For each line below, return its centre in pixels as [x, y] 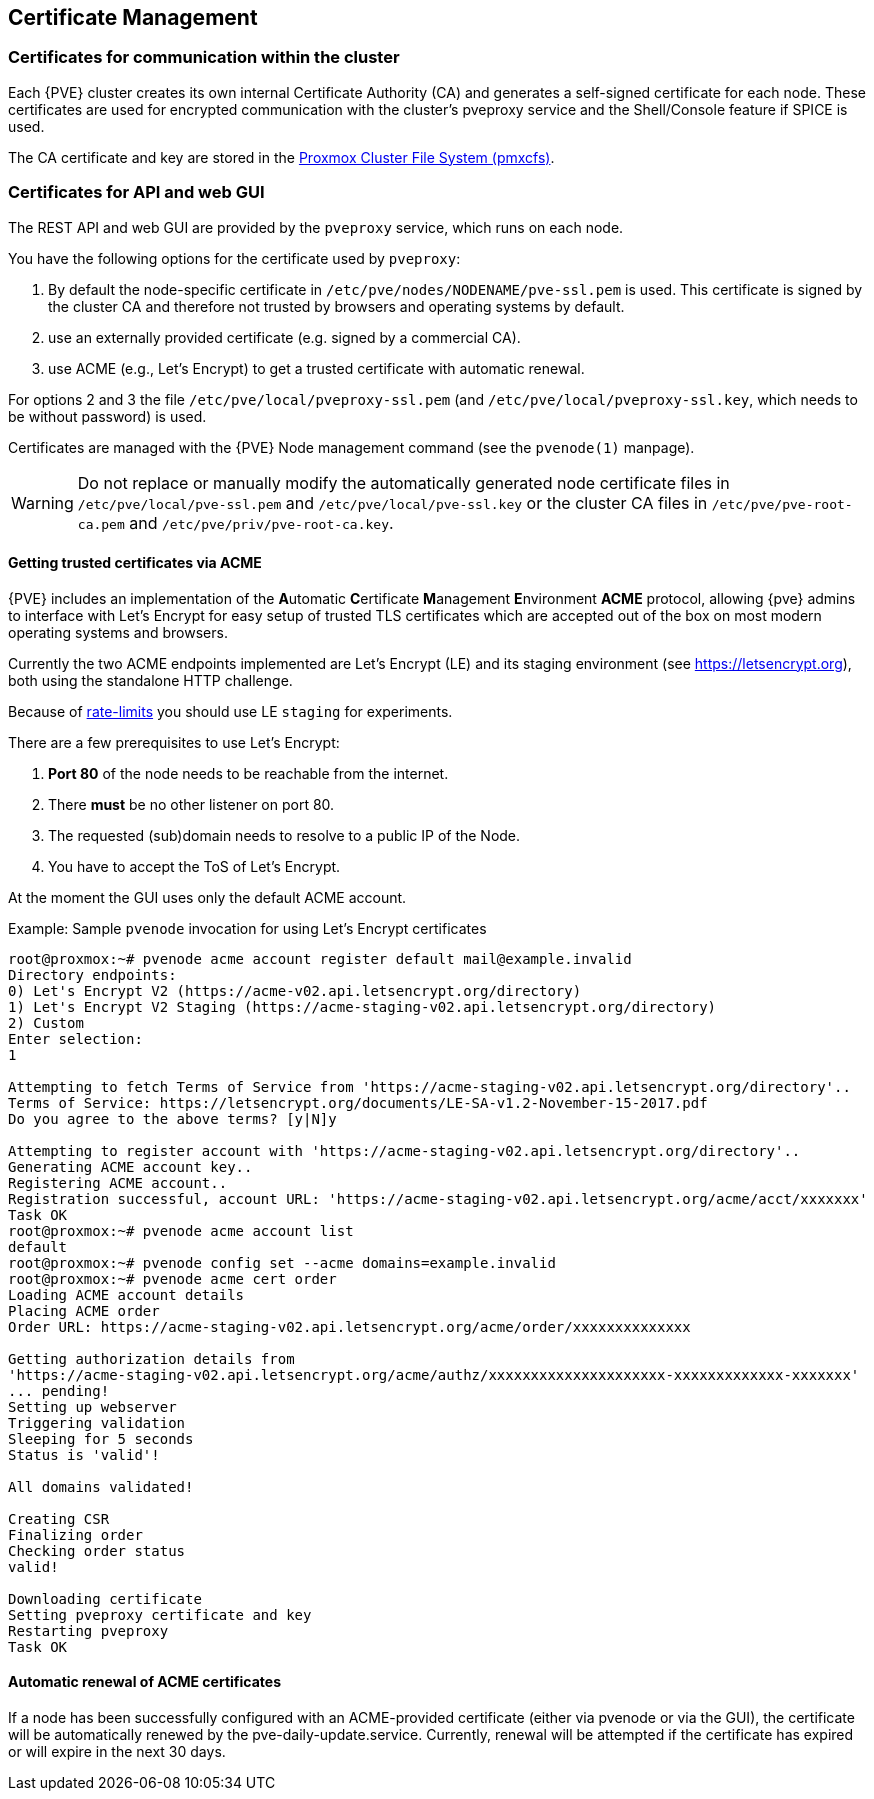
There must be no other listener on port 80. [191, 804]
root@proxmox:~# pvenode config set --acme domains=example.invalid [282, 1262]
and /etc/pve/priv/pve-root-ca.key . [261, 522]
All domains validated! [101, 1486]
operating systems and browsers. [118, 632]
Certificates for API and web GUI [136, 192]
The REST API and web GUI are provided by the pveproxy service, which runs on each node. [316, 227]
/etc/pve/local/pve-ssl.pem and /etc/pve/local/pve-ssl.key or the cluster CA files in [392, 502]
